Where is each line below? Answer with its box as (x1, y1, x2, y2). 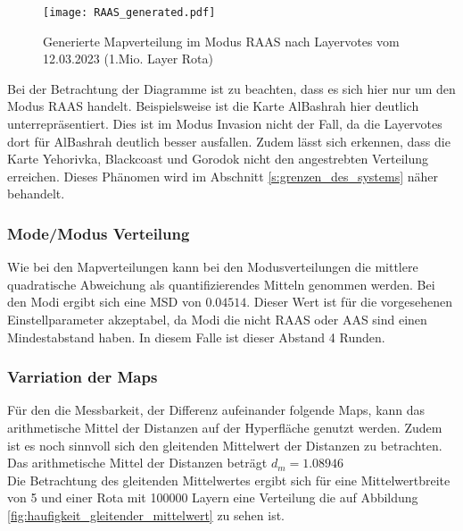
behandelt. (7, 184, 65, 203)
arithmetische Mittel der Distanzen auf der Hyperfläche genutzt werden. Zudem (7, 418, 442, 436)
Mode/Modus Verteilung (7, 222, 190, 244)
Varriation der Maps (7, 366, 158, 388)
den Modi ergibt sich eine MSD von (7, 292, 202, 311)
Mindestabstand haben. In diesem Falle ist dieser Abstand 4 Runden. (7, 327, 385, 346)
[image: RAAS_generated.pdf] (43, 6, 216, 19)
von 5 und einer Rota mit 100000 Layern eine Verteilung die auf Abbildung (7, 488, 418, 507)
